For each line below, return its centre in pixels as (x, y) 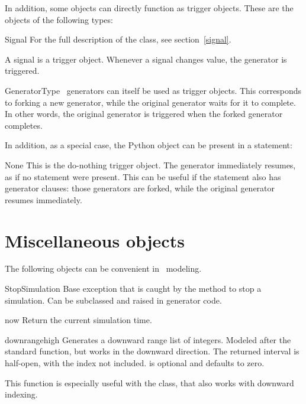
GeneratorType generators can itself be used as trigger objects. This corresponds (153, 90)
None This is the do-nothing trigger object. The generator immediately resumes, (150, 164)
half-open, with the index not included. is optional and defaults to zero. (135, 363)
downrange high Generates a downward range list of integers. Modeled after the (148, 339)
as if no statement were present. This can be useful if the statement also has (143, 176)
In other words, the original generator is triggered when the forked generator (144, 114)
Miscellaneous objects (95, 240)
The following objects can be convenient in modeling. (103, 268)
